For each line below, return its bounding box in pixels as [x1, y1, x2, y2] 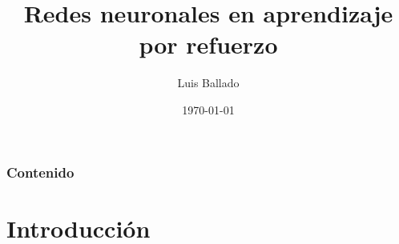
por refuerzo [139, 28, 278, 61]
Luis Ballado [177, 74, 240, 91]
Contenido [6, 162, 75, 182]
